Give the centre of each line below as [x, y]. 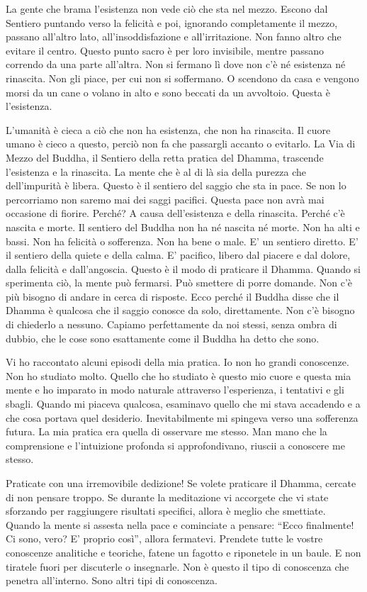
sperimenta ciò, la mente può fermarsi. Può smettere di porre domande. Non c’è [179, 283]
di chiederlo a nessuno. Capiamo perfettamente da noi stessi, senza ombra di [171, 324]
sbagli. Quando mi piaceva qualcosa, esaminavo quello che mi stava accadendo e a [183, 404]
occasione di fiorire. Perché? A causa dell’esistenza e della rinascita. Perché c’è [175, 213]
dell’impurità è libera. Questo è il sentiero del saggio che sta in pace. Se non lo [176, 185]
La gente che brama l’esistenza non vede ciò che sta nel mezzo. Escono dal [167, 9]
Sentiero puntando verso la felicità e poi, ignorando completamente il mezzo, [172, 22]
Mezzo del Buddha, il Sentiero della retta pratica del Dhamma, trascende [165, 157]
